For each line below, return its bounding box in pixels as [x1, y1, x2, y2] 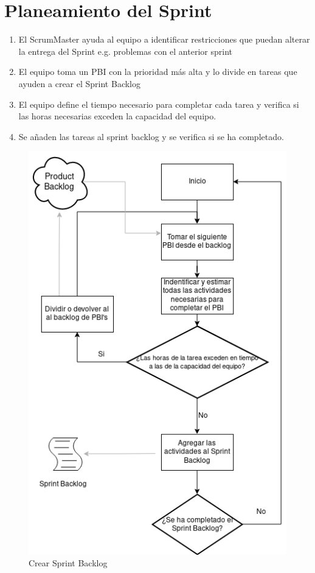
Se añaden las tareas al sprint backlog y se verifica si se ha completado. [18, 130, 284, 142]
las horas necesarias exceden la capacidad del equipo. [18, 110, 216, 122]
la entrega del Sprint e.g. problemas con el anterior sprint [18, 44, 232, 57]
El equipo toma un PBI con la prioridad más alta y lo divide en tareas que [18, 65, 297, 78]
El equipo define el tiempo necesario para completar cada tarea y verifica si [18, 97, 299, 110]
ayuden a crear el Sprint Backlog [18, 77, 140, 90]
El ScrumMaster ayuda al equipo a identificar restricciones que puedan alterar [18, 33, 310, 46]
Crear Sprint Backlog [29, 557, 108, 569]
